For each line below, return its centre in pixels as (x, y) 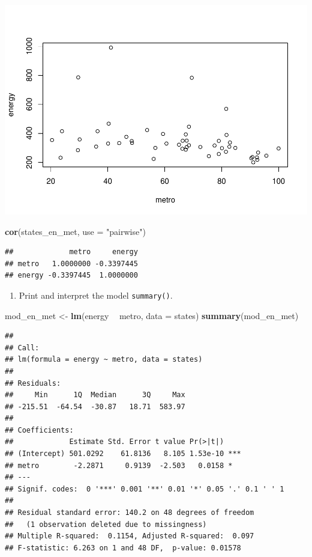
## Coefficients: (39, 430)
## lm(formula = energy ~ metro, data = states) (104, 360)
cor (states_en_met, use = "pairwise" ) (75, 231)
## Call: (22, 348)
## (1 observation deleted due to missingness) (106, 524)
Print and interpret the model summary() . (96, 295)
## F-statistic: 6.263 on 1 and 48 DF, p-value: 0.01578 (123, 548)
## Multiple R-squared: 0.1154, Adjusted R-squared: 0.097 (130, 536)
